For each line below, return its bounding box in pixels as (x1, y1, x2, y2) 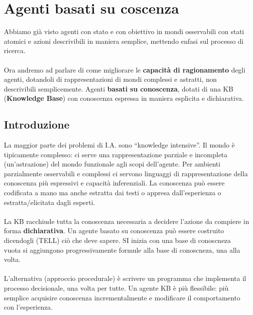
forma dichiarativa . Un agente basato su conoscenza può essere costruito (4, 225, 224, 236)
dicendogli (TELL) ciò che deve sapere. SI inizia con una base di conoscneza (4, 235, 231, 245)
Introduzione (4, 117, 70, 132)
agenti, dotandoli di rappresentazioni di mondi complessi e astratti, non (4, 74, 217, 84)
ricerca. (4, 45, 26, 56)
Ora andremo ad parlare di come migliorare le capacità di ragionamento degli (4, 64, 246, 74)
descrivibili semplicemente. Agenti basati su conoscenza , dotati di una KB (4, 83, 234, 93)
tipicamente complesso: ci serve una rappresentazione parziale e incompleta (4, 149, 228, 159)
